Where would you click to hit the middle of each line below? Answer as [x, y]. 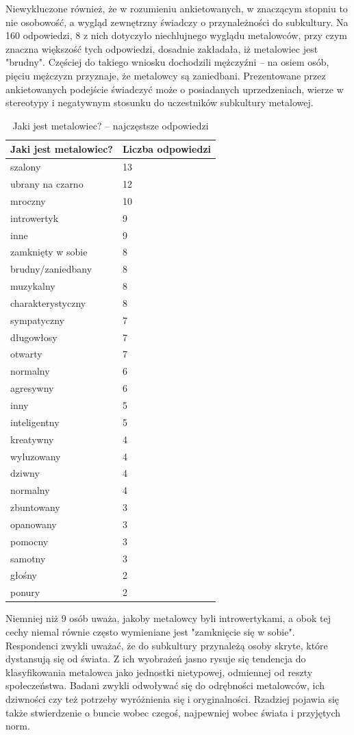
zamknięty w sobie [49, 252]
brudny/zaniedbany [51, 269]
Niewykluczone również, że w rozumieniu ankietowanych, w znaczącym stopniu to [177, 8]
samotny [28, 558]
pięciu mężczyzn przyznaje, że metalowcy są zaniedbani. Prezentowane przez [166, 75]
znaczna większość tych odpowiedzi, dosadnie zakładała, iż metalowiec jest [162, 48]
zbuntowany [35, 507]
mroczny [28, 200]
